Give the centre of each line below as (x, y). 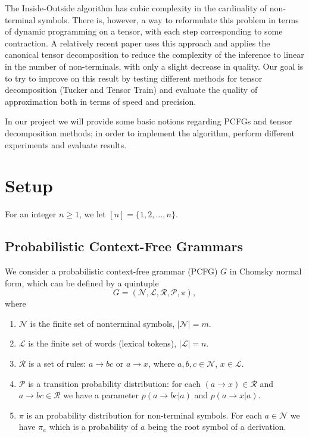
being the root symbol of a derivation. (217, 427)
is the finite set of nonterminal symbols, (102, 323)
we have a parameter (101, 395)
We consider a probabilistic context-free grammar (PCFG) (111, 271)
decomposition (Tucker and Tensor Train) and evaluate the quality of (131, 90)
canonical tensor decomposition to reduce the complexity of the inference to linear (154, 54)
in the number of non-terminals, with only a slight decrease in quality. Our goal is (154, 66)
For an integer (31, 214)
